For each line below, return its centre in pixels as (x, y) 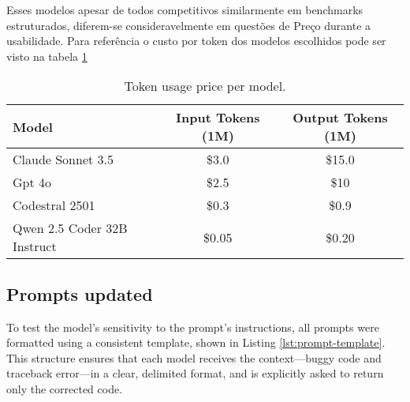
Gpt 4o (32, 182)
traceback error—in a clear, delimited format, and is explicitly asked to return (195, 373)
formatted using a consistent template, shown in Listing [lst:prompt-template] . (196, 342)
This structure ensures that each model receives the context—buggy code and (194, 357)
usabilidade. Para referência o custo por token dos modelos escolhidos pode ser (196, 41)
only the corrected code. (65, 388)
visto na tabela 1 (47, 56)
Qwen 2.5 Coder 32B (70, 228)
